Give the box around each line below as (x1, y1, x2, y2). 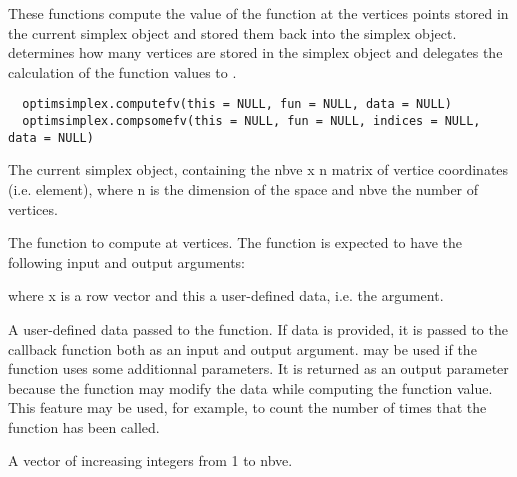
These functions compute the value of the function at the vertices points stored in (8, 3, 509, 23)
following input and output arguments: (8, 251, 246, 272)
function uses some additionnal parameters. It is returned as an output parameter (8, 358, 509, 379)
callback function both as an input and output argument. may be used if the (8, 338, 477, 359)
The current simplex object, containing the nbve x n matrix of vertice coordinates (8, 159, 509, 180)
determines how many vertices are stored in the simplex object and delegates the (8, 42, 503, 63)
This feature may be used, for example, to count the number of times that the (8, 397, 487, 418)
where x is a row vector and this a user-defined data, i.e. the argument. (8, 285, 444, 306)
